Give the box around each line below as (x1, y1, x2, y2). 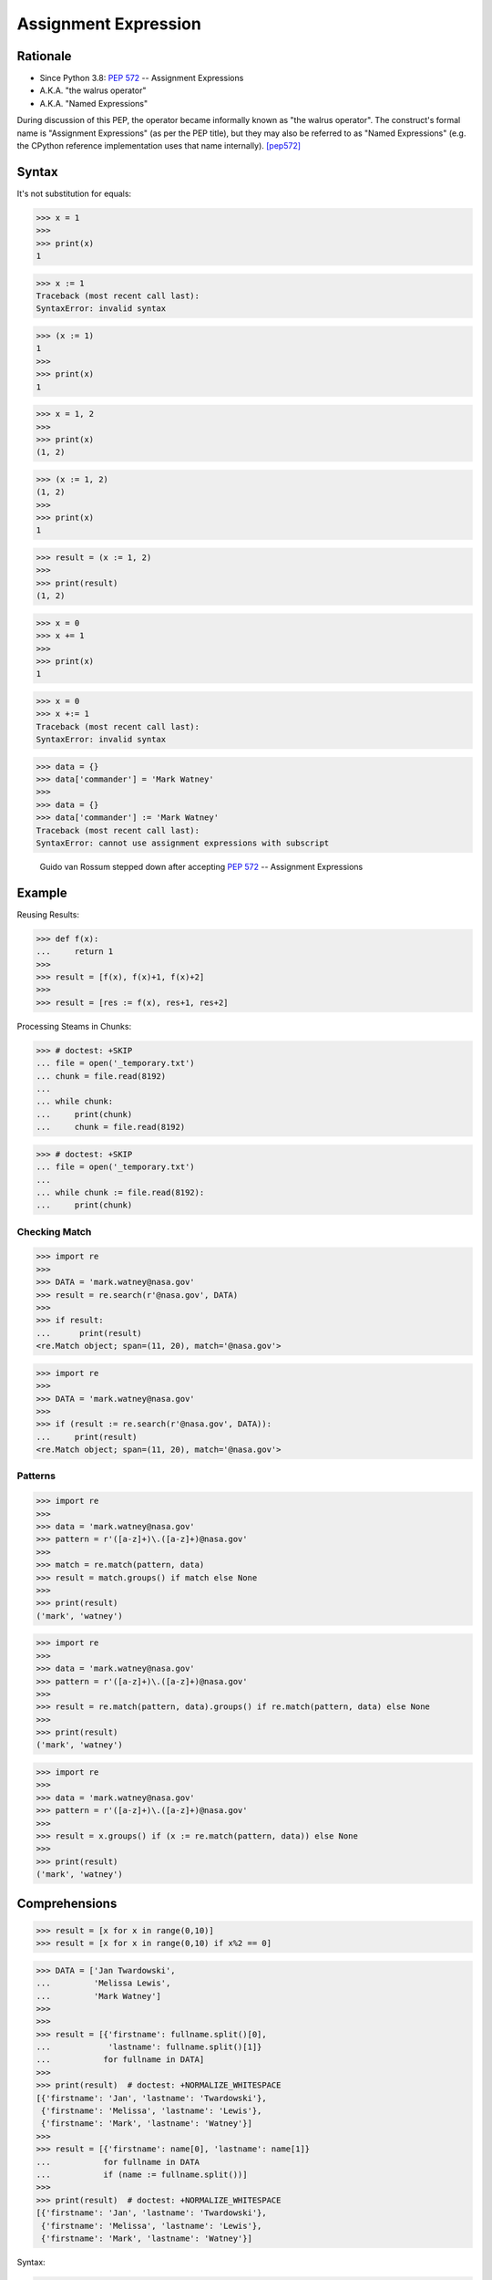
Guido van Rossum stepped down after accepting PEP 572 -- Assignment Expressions (39, 862, 364, 873)
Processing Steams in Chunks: (16, 1021, 132, 1031)
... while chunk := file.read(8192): (36, 1187, 205, 1197)
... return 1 (36, 947, 114, 957)
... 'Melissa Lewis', (36, 1978, 171, 1988)
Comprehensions (16, 1895, 118, 1911)
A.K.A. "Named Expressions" (39, 98, 149, 109)
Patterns (16, 1469, 56, 1482)
